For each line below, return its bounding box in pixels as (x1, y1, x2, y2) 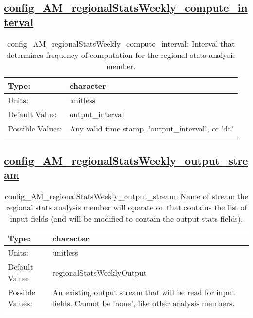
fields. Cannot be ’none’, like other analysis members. (52, 298, 235, 309)
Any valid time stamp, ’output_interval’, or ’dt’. (70, 122, 235, 134)
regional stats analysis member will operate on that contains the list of (6, 202, 247, 213)
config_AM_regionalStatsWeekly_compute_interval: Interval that (7, 37, 235, 49)
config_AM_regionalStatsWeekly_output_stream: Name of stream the (5, 190, 248, 202)
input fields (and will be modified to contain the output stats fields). (10, 213, 243, 224)
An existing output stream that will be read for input (52, 286, 235, 298)
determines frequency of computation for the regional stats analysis (6, 49, 236, 60)
